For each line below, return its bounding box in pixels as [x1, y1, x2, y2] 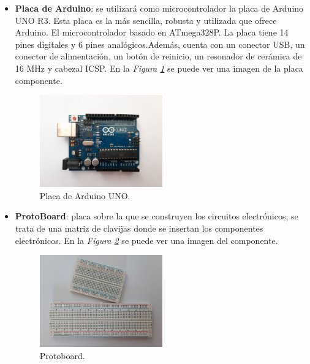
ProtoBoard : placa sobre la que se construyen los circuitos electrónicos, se [15, 210, 298, 222]
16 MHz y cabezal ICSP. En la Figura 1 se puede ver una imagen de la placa [15, 61, 303, 74]
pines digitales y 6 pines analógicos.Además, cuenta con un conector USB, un [15, 37, 305, 50]
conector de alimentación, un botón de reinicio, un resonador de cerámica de [15, 50, 302, 63]
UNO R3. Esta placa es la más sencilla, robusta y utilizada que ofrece [15, 13, 277, 26]
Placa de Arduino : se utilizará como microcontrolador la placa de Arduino [15, 2, 304, 14]
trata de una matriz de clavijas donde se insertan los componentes [15, 222, 263, 234]
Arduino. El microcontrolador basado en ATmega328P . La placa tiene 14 [15, 26, 289, 39]
